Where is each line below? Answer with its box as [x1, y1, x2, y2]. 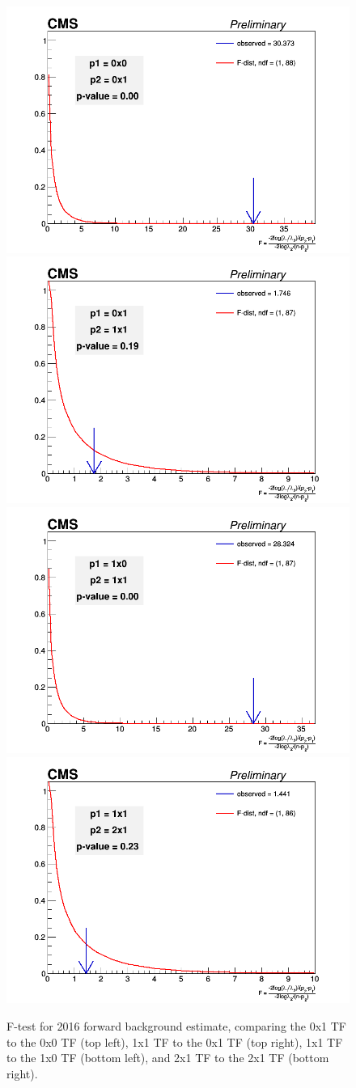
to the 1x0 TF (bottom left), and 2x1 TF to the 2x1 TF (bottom [6, 1049, 329, 1066]
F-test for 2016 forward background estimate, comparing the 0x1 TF [6, 1018, 346, 1035]
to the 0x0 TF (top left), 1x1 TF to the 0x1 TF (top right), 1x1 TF [6, 1033, 343, 1050]
